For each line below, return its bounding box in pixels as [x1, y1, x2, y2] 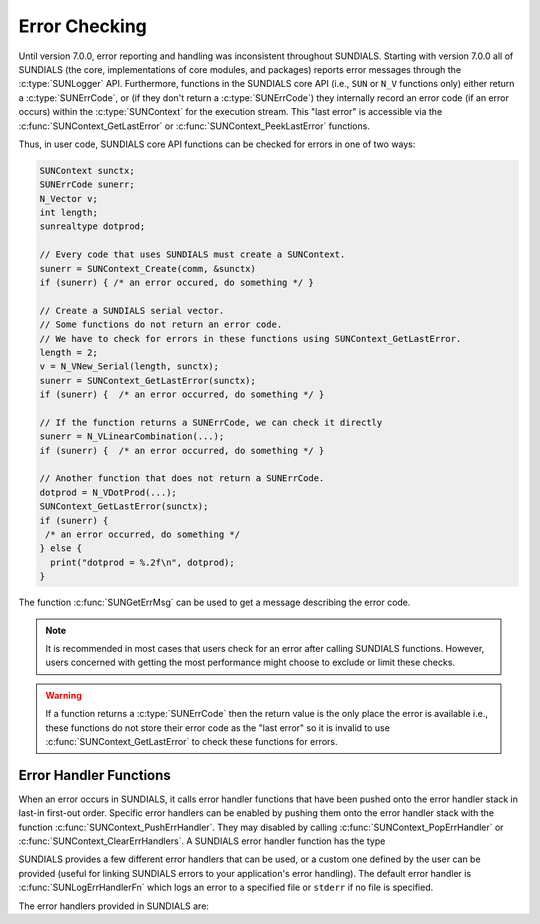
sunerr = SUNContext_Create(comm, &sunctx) [39, 263, 257, 274]
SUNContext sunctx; [39, 165, 135, 176]
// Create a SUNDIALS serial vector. [39, 305, 225, 316]
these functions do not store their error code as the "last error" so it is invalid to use [45, 721, 390, 734]
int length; [39, 207, 99, 219]
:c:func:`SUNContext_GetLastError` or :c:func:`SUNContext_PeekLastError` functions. [18, 120, 370, 132]
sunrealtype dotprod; [39, 221, 146, 232]
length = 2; [39, 346, 99, 358]
